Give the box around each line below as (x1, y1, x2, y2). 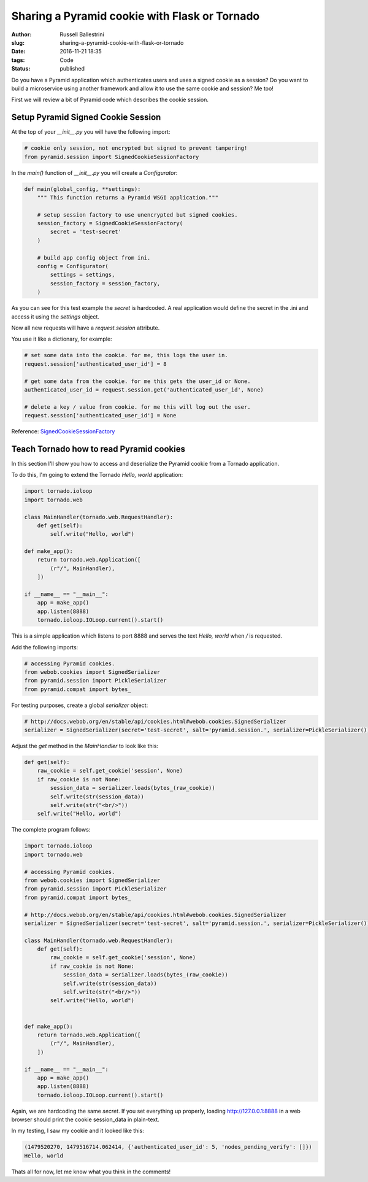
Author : (11, 31, 32, 38)
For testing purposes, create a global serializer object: (11, 701, 148, 709)
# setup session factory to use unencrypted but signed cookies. (37, 211, 238, 218)
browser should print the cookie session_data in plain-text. (11, 1116, 159, 1123)
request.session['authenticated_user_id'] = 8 (24, 360, 167, 368)
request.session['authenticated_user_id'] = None (24, 412, 177, 419)
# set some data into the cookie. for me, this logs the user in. (24, 352, 228, 359)
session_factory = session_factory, (50, 280, 161, 287)
